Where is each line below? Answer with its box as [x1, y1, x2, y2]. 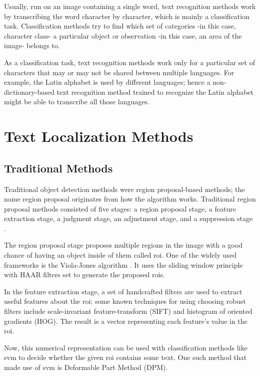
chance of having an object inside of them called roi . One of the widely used [4, 250, 236, 260]
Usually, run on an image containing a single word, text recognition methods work [4, 1, 256, 11]
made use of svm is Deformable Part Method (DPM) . [4, 362, 168, 372]
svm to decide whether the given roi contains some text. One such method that [4, 352, 247, 362]
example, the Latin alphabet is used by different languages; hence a [4, 77, 210, 87]
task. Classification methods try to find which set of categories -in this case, [4, 21, 236, 31]
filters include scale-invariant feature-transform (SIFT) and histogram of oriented [4, 306, 252, 316]
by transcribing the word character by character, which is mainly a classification [4, 11, 249, 21]
